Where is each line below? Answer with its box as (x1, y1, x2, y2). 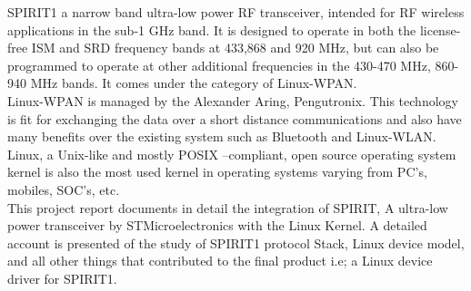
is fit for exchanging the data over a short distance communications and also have (7, 109, 462, 128)
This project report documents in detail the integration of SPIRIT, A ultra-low (7, 198, 448, 217)
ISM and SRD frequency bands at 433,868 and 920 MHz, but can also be (31, 38, 439, 57)
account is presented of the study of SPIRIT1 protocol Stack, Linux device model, (7, 233, 465, 252)
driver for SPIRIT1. (7, 268, 117, 287)
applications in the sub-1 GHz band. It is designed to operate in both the (7, 20, 416, 39)
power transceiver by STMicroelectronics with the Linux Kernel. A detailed (7, 216, 427, 235)
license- (419, 20, 461, 39)
